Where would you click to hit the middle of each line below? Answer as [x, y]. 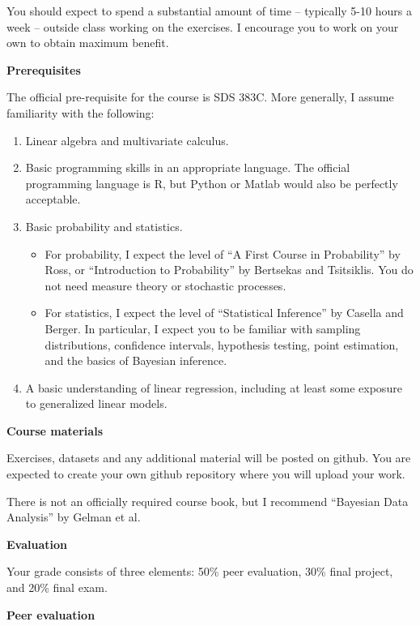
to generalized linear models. [96, 403]
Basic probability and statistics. [104, 226]
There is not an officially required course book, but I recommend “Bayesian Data [208, 501]
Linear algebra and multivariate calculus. [127, 140]
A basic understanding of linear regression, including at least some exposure [214, 387]
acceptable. [53, 199]
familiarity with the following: [81, 112]
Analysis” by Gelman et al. [74, 517]
